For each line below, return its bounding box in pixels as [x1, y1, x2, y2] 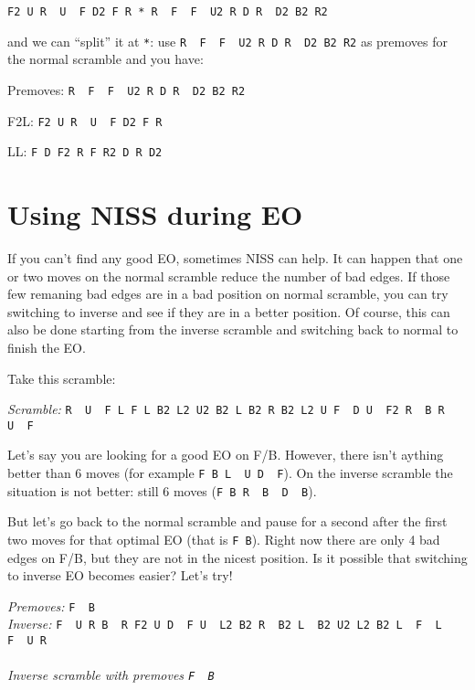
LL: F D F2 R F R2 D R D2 [7, 142, 163, 161]
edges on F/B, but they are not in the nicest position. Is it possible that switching [7, 547, 468, 567]
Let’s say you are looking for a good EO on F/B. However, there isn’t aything [7, 445, 444, 464]
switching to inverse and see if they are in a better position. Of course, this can [7, 302, 450, 321]
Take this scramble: [7, 368, 116, 387]
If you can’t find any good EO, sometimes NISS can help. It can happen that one [7, 249, 463, 267]
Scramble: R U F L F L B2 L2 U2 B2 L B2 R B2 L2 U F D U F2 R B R [7, 399, 445, 419]
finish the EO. [7, 337, 86, 356]
